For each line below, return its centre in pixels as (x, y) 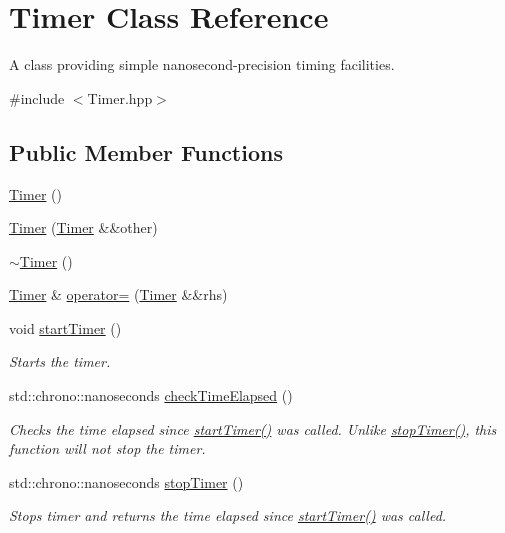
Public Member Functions (146, 151)
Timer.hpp (120, 97)
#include (37, 97)
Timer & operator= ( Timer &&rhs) (118, 294)
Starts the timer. (60, 361)
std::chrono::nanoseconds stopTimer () (126, 481)
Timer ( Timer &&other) (83, 227)
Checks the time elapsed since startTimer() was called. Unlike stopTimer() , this (253, 428)
